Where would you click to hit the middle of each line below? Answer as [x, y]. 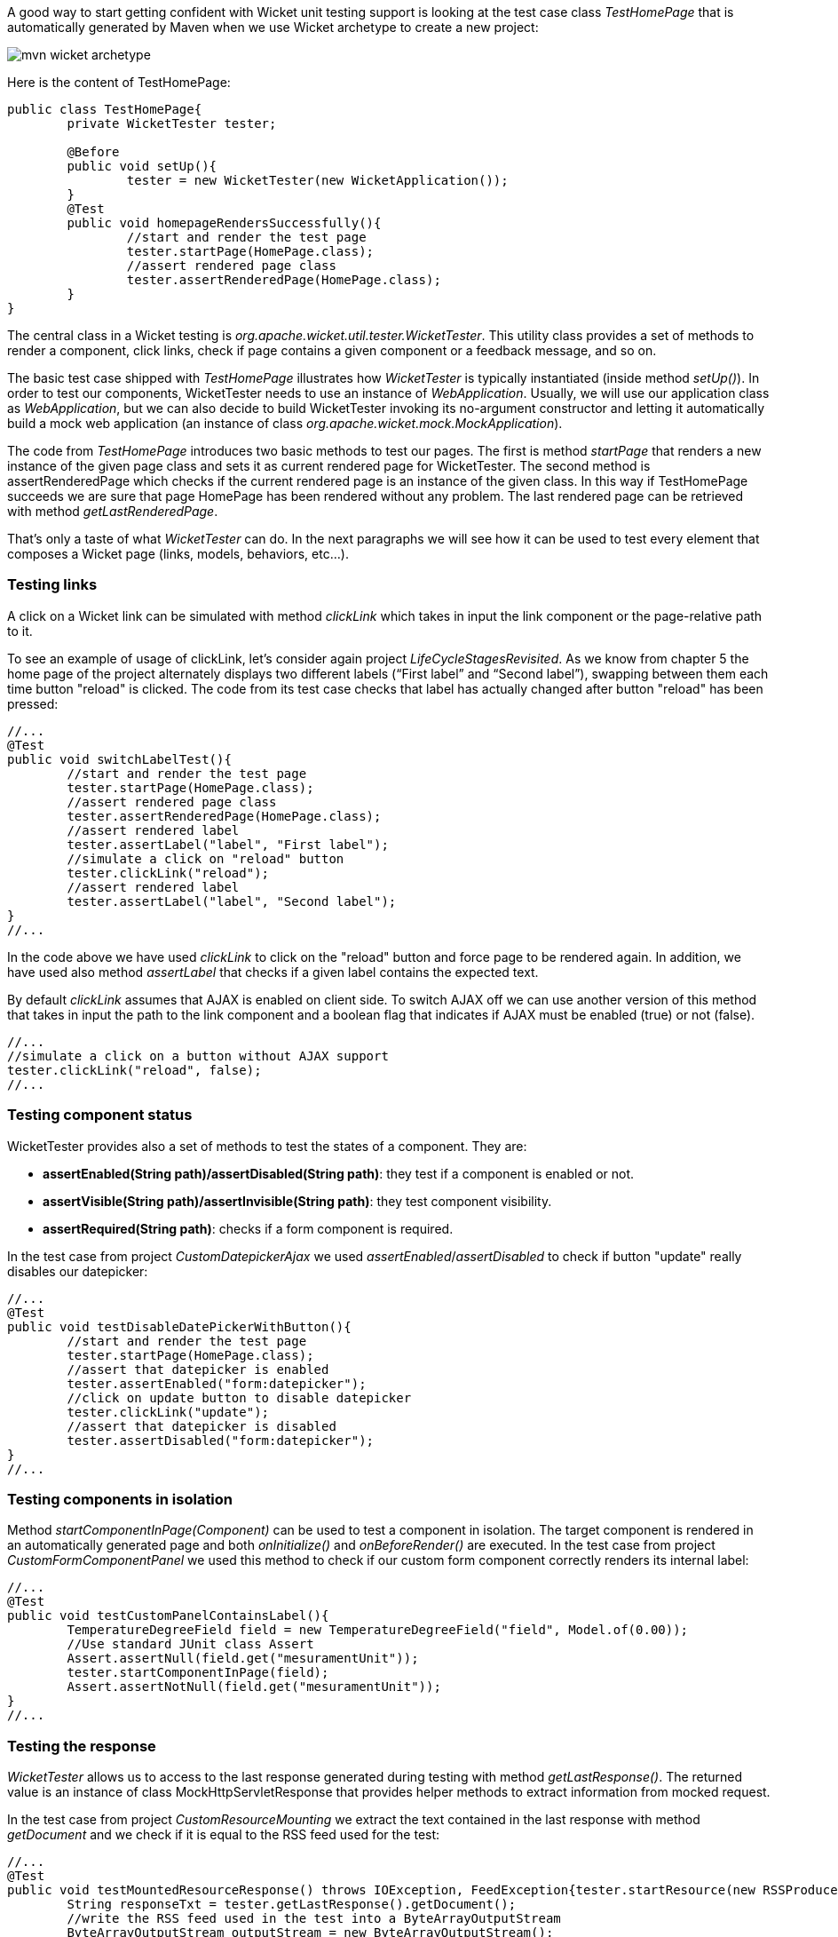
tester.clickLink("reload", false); [134, 1070]
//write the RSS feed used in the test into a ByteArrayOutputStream [314, 1918]
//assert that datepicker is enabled [198, 1369]
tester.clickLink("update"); [168, 1412]
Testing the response [82, 1746]
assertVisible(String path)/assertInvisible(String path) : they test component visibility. [297, 1201]
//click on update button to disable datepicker [239, 1397]
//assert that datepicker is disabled [202, 1426]
